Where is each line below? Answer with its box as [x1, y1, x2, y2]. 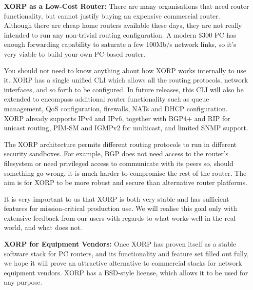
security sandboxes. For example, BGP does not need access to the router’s [4, 148, 229, 159]
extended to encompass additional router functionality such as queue [4, 94, 209, 104]
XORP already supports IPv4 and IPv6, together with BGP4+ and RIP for [4, 113, 231, 123]
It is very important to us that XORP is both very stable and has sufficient [4, 193, 229, 204]
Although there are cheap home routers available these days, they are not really [4, 20, 242, 30]
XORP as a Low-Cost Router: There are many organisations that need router [4, 1, 249, 11]
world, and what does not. [4, 222, 82, 232]
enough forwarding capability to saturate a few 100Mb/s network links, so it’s [4, 39, 236, 49]
